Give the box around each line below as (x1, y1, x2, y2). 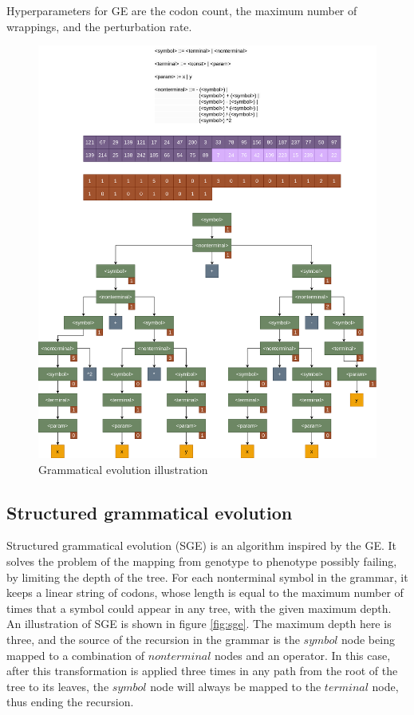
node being (341, 631, 395, 648)
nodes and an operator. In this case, (215, 646, 391, 663)
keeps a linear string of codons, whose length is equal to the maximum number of (6, 584, 404, 601)
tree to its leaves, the (6, 677, 109, 694)
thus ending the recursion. (6, 693, 134, 710)
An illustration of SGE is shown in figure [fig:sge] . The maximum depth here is (6, 615, 392, 632)
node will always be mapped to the (150, 677, 321, 694)
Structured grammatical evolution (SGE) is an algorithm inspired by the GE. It (6, 537, 397, 554)
